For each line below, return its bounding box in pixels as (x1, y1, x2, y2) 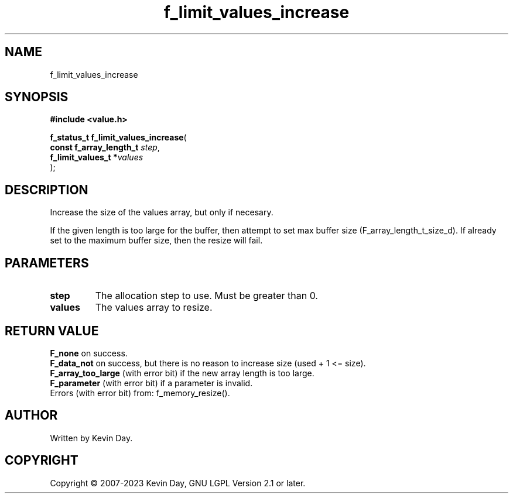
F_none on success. (50, 348, 128, 358)
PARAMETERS (5, 255, 89, 270)
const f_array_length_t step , (50, 142, 160, 153)
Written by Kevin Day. (50, 432, 133, 443)
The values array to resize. (95, 301, 213, 314)
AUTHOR (5, 408, 58, 423)
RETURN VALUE (5, 323, 99, 338)
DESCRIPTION (5, 182, 88, 197)
